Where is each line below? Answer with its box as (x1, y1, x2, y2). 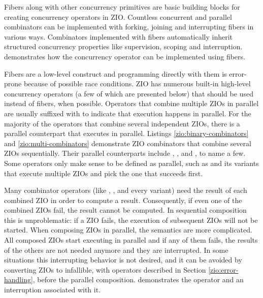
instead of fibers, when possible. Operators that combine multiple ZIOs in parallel (4, 98, 259, 109)
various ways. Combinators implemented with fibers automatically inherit (4, 31, 233, 42)
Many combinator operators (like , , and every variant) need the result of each (4, 185, 247, 195)
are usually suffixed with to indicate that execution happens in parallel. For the (4, 108, 251, 118)
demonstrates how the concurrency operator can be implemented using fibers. (4, 51, 245, 61)
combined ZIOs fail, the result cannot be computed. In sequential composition (4, 205, 247, 215)
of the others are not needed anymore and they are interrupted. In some (4, 244, 228, 255)
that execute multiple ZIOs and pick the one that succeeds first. (4, 168, 203, 178)
